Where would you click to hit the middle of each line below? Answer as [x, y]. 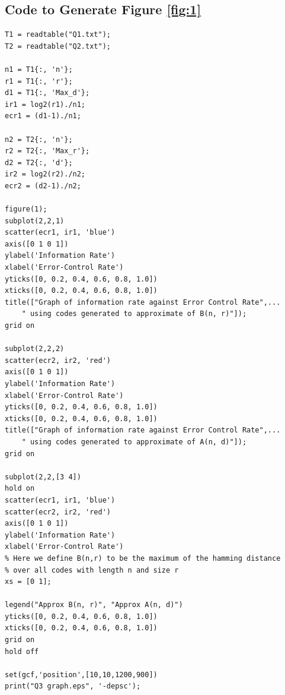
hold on [20, 489]
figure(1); [26, 209]
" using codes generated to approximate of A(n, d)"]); [134, 442]
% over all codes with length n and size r [92, 570]
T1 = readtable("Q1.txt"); [58, 35]
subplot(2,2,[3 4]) [43, 477]
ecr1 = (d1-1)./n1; [43, 116]
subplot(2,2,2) [35, 349]
